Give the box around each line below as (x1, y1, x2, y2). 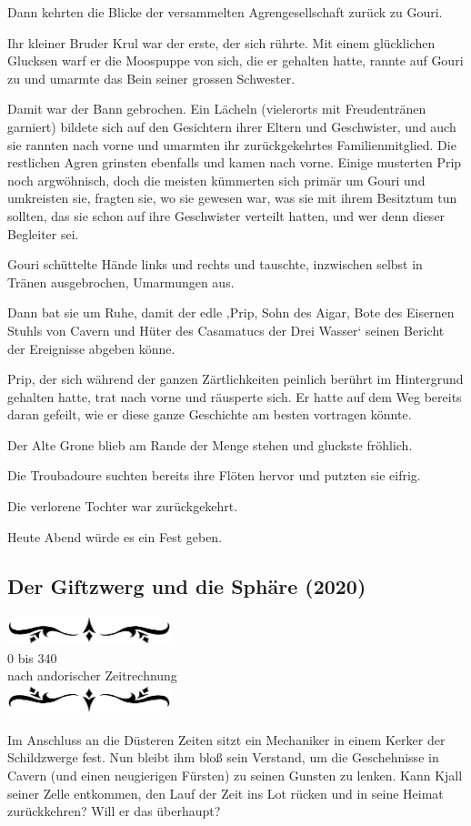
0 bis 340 (7, 648, 57, 667)
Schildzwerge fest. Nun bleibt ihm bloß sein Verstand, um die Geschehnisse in (7, 748, 439, 767)
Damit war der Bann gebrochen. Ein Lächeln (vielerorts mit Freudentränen (7, 99, 426, 118)
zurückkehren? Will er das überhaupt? (7, 801, 221, 821)
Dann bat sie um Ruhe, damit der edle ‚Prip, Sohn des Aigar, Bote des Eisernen (7, 303, 455, 322)
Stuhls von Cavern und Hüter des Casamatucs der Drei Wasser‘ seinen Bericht (7, 320, 445, 339)
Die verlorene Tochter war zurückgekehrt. (7, 497, 238, 516)
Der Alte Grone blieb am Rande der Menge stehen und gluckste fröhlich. (7, 435, 413, 454)
